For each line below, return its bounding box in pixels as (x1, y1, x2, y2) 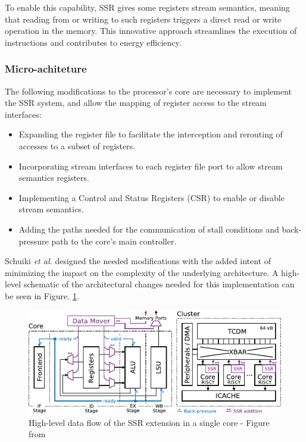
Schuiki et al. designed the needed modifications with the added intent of (5, 255, 271, 267)
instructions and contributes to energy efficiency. (5, 36, 182, 48)
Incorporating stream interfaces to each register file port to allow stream (18, 159, 283, 172)
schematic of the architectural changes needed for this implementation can (23, 278, 295, 290)
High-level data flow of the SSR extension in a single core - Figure (29, 416, 270, 428)
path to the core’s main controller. (51, 234, 177, 247)
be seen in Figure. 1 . (5, 289, 79, 302)
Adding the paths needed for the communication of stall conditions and (18, 222, 279, 235)
